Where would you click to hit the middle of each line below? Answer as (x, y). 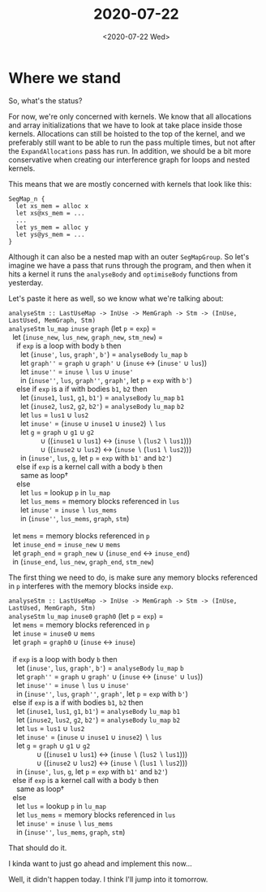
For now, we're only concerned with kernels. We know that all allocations (130, 116)
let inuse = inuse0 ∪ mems (54, 633)
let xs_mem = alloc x (52, 206)
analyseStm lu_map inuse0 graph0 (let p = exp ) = (86, 616)
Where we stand (65, 78)
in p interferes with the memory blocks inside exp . (91, 585)
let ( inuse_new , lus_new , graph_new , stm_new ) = (88, 337)
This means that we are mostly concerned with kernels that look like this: (130, 184)
